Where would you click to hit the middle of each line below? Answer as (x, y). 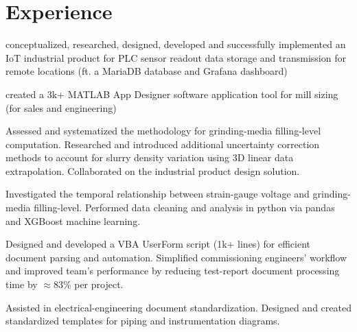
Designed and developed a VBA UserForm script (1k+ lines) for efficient (158, 244)
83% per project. (88, 284)
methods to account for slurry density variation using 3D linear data (150, 157)
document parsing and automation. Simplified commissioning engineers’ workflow (176, 257)
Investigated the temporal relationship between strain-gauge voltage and (158, 194)
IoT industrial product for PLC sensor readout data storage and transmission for (176, 57)
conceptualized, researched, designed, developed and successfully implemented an (176, 44)
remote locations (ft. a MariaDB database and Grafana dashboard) (147, 71)
